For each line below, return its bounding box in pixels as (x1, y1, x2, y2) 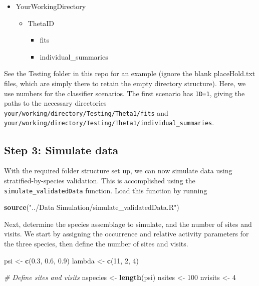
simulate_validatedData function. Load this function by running (4, 185, 207, 195)
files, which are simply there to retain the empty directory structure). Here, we (4, 78, 246, 88)
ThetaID (28, 18, 54, 28)
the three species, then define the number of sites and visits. (4, 238, 188, 248)
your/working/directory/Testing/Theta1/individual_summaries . (4, 117, 214, 128)
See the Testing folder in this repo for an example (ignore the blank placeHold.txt (4, 68, 255, 79)
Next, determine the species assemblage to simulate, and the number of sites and (4, 218, 252, 229)
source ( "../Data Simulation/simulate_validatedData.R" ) (4, 202, 179, 212)
